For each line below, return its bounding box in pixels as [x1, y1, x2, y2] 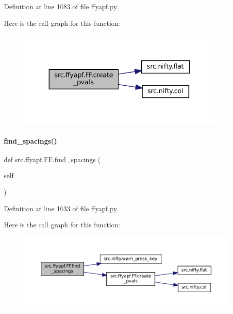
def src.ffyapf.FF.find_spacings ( [4, 154, 101, 164]
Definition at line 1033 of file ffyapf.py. [4, 203, 118, 213]
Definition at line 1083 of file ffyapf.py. [4, 1, 118, 11]
